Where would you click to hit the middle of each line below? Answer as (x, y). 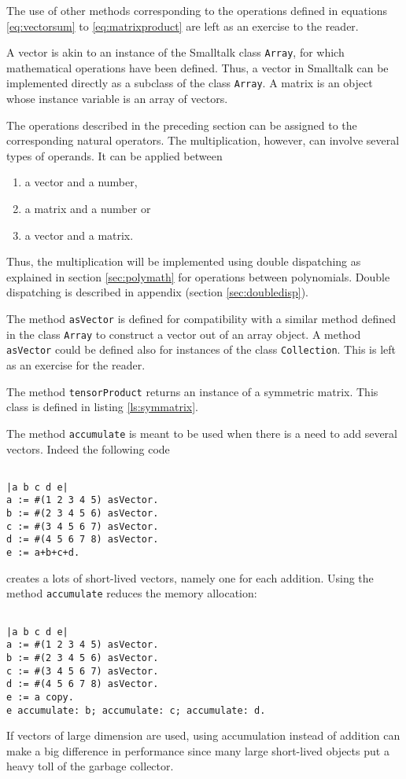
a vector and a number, (81, 182)
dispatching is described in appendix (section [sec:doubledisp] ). (157, 292)
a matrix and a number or (88, 209)
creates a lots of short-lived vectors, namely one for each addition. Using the (190, 577)
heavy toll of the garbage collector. (90, 766)
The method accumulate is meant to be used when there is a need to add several (202, 433)
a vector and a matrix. (79, 235)
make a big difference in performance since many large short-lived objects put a (198, 750)
